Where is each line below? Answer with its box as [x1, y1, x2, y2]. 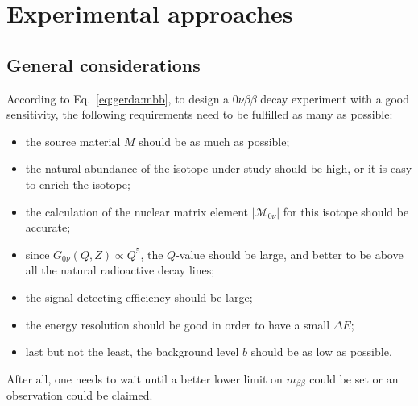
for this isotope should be [283, 203, 409, 220]
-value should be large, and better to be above [176, 245, 404, 262]
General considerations [6, 52, 201, 77]
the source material [25, 132, 121, 149]
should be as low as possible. [250, 343, 392, 360]
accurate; [25, 219, 71, 236]
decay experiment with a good [260, 90, 409, 107]
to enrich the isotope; [25, 175, 130, 192]
